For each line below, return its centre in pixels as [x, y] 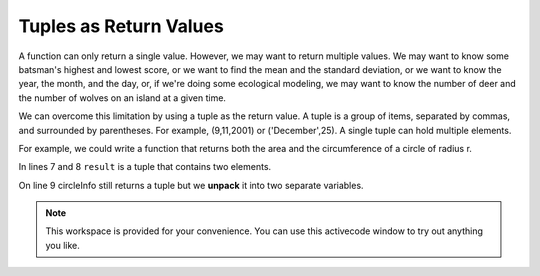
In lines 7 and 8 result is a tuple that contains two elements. [145, 167]
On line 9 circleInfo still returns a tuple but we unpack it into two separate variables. [191, 185]
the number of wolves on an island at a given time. [122, 97]
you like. [62, 245]
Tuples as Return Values [121, 26]
